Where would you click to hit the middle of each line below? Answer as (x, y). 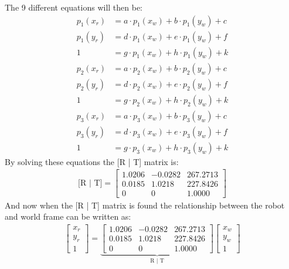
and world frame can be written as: (68, 216)
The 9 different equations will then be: (74, 7)
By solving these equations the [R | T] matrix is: (92, 161)
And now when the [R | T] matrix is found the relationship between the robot (145, 205)
